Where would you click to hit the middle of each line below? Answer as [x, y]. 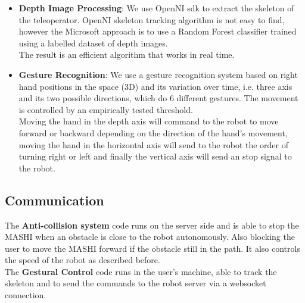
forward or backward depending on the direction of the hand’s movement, [153, 132]
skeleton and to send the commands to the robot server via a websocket [136, 283]
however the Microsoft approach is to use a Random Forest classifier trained [158, 31]
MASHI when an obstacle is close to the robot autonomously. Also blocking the [150, 237]
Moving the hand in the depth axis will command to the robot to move [149, 121]
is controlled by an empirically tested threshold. [106, 109]
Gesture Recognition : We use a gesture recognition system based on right [158, 74]
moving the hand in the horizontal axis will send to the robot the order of [154, 144]
